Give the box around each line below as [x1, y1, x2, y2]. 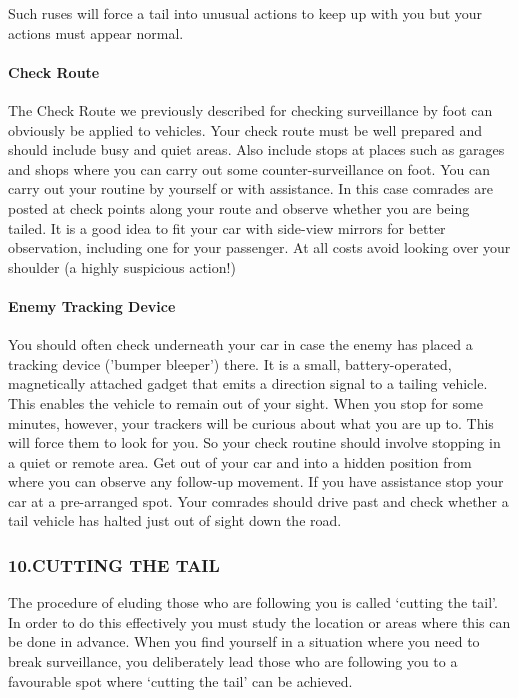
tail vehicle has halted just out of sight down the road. [8, 510, 342, 531]
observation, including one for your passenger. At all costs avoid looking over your [8, 237, 511, 258]
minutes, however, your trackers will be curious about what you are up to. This [8, 412, 494, 433]
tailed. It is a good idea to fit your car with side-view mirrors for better [8, 217, 446, 238]
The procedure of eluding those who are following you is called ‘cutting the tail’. [8, 592, 498, 613]
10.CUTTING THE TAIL [8, 552, 220, 577]
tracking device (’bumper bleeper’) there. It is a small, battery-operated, [8, 353, 452, 374]
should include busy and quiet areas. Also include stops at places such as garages [8, 139, 505, 160]
